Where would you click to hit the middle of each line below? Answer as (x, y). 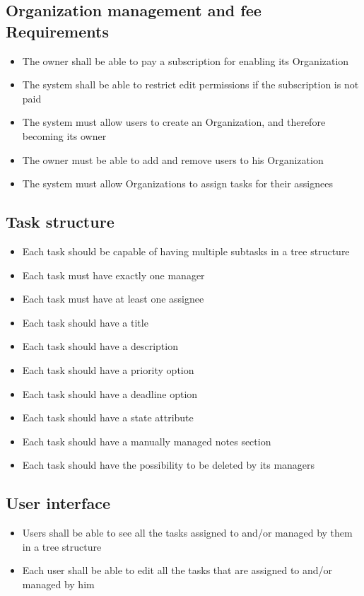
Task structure (60, 222)
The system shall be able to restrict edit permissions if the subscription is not (190, 84)
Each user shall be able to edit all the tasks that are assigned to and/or (177, 570)
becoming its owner (64, 135)
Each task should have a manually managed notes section (147, 441)
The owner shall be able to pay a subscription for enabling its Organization (186, 60)
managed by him (58, 584)
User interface (58, 503)
